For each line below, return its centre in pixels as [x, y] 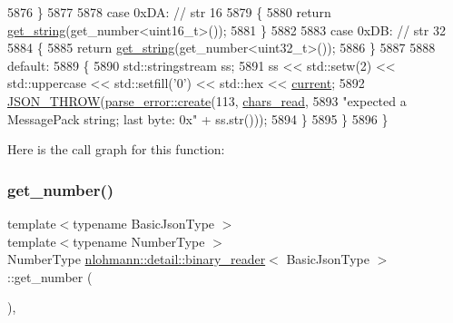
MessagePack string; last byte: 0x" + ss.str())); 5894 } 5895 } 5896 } [198, 118]
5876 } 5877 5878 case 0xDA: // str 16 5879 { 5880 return [169, 12]
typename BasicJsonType [144, 223]
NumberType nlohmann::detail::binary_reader [137, 259]
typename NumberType [139, 241]
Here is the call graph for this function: [116, 149]
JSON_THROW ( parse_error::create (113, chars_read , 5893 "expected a [207, 100]
